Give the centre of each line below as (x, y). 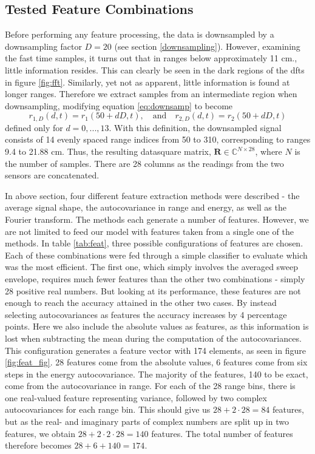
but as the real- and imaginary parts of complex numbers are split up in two (147, 422)
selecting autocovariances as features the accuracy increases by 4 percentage (146, 314)
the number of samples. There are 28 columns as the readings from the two (144, 163)
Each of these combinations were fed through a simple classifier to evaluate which (156, 255)
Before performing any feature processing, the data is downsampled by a (140, 34)
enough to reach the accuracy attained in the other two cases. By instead (141, 303)
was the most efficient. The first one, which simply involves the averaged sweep (152, 267)
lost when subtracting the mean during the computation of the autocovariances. (153, 338)
